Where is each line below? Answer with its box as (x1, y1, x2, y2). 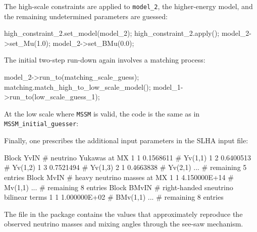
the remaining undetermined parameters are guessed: (4, 11, 168, 21)
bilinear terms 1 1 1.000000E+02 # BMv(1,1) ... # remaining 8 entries (4, 192, 224, 202)
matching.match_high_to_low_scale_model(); (4, 81, 151, 92)
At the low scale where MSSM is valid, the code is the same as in (4, 108, 200, 119)
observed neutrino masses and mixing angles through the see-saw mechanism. (4, 218, 243, 229)
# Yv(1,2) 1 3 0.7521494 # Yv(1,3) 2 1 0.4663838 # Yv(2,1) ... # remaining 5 (4, 162, 247, 172)
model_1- (153, 81, 183, 92)
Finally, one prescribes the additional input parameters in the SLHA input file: (4, 135, 248, 146)
